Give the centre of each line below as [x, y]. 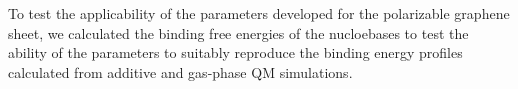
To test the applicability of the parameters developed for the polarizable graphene [259, 13]
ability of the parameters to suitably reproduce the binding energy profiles [235, 52]
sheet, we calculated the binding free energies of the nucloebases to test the [238, 32]
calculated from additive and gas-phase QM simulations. [180, 71]
